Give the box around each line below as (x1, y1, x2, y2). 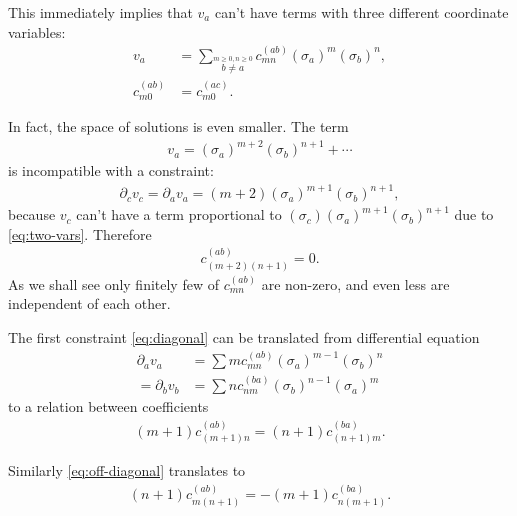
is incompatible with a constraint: (8, 160, 214, 181)
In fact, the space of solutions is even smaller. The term (8, 116, 349, 137)
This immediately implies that (8, 2, 193, 22)
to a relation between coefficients (8, 396, 209, 417)
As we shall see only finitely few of (8, 273, 219, 294)
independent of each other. (8, 293, 171, 314)
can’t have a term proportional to (76, 204, 282, 225)
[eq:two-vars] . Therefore (8, 223, 152, 244)
